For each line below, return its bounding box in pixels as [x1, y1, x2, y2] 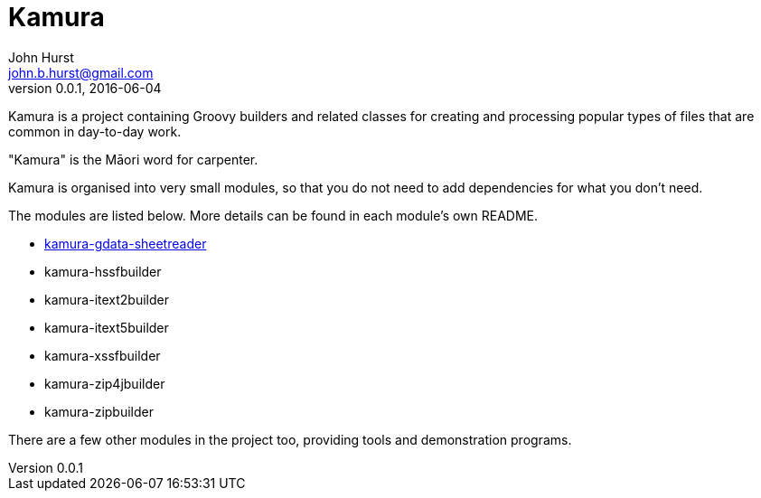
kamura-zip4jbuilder [44, 375, 165, 391]
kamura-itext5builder [44, 319, 169, 335]
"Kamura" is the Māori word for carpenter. [8, 151, 258, 167]
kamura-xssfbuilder [44, 347, 161, 363]
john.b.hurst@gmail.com [8, 64, 154, 80]
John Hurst [8, 49, 74, 65]
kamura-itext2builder [44, 291, 170, 307]
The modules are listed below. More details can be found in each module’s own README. [8, 207, 539, 223]
